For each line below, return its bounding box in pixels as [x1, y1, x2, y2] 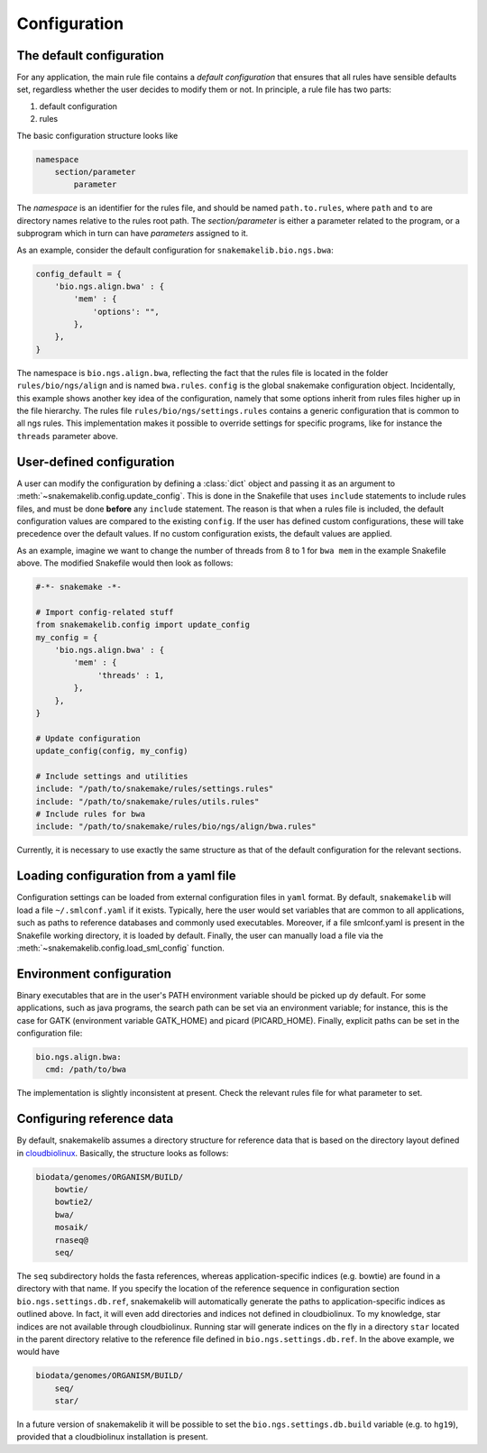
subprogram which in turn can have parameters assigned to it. [16, 228, 249, 239]
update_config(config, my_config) [35, 746, 188, 757]
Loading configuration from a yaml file [16, 869, 236, 884]
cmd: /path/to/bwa [45, 1064, 126, 1075]
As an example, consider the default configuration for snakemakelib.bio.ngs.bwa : [16, 244, 334, 255]
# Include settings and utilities [35, 771, 188, 781]
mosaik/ [54, 1222, 89, 1233]
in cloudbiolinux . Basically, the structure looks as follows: [16, 1147, 229, 1158]
